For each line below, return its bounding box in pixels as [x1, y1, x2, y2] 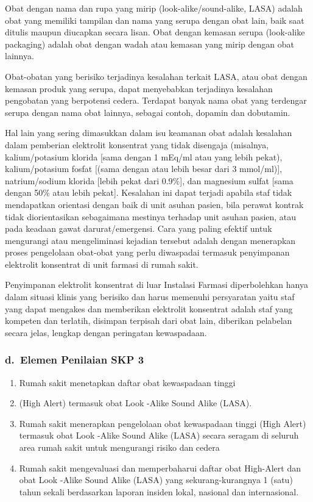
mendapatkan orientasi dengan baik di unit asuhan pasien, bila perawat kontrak [5, 198, 304, 210]
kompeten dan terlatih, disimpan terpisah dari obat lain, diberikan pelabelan [5, 314, 292, 327]
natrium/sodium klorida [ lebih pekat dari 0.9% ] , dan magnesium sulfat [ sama [5, 174, 294, 187]
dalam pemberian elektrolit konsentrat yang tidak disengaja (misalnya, [5, 138, 269, 151]
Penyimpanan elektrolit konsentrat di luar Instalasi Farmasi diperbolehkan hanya [5, 278, 308, 291]
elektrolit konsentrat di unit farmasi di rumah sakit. [5, 257, 199, 270]
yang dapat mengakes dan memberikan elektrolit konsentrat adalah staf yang [5, 302, 293, 315]
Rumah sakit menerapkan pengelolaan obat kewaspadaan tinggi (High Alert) [19, 417, 306, 429]
